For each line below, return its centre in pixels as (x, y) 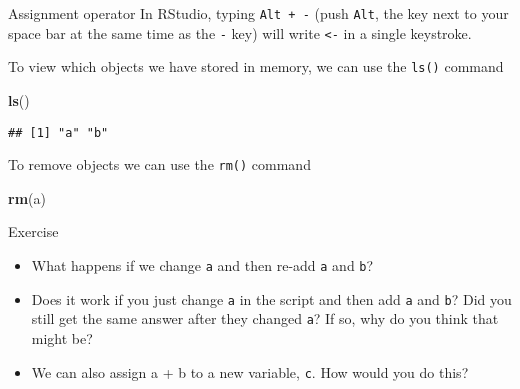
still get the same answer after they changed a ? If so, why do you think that (265, 318)
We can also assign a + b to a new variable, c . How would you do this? (250, 371)
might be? (62, 338)
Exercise (33, 231)
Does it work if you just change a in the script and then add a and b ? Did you (271, 298)
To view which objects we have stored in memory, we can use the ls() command (256, 66)
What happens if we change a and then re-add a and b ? (202, 265)
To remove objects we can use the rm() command (159, 164)
